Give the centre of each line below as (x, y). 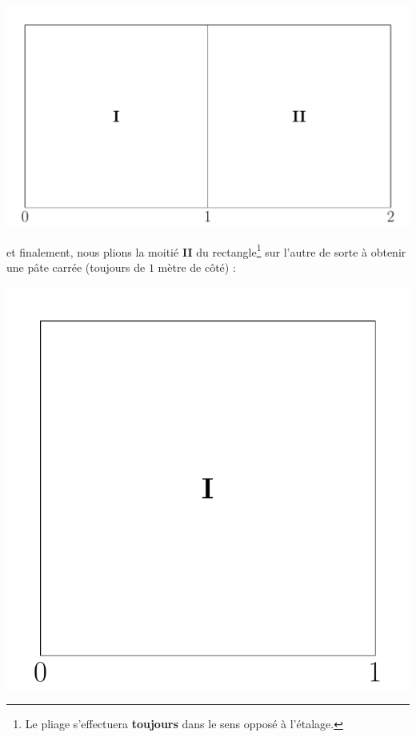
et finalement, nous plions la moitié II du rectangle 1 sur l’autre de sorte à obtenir (206, 250)
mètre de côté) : (197, 267)
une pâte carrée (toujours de (76, 267)
